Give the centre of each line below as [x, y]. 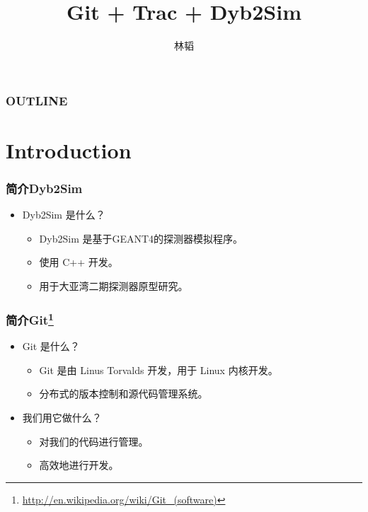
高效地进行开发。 [79, 465]
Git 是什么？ [51, 346]
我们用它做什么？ [62, 418]
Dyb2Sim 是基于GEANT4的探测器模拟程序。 [141, 238]
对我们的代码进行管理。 [94, 441]
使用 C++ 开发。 [79, 262]
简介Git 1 [30, 319]
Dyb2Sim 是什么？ [64, 215]
